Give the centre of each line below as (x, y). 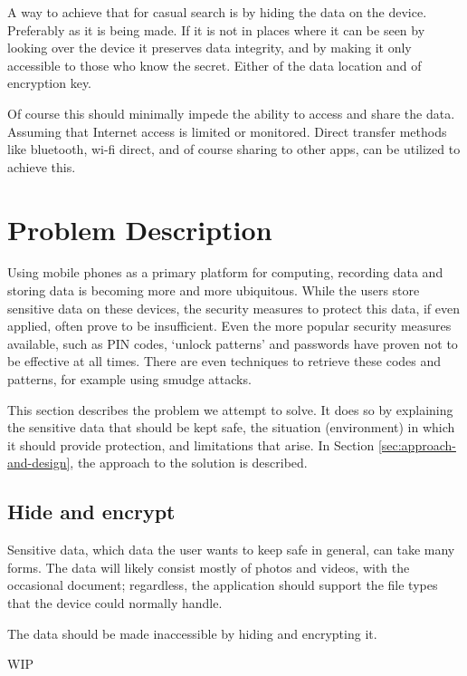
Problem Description (140, 229)
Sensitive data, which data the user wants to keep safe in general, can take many (231, 550)
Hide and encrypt (91, 512)
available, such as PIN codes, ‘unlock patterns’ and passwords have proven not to (233, 343)
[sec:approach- (417, 444)
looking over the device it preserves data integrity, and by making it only (210, 48)
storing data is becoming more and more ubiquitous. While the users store (214, 290)
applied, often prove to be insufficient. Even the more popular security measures (229, 326)
